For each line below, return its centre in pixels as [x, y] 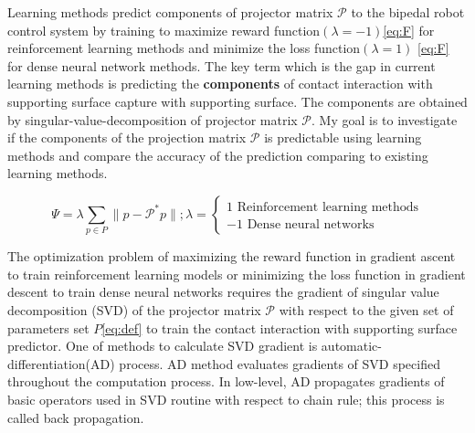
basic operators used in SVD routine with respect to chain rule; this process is [226, 400]
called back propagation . [76, 417]
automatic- [351, 346]
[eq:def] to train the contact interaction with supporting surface [280, 327]
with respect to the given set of [366, 310]
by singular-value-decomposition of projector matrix [153, 119]
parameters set [48, 327]
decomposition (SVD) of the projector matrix [134, 310]
